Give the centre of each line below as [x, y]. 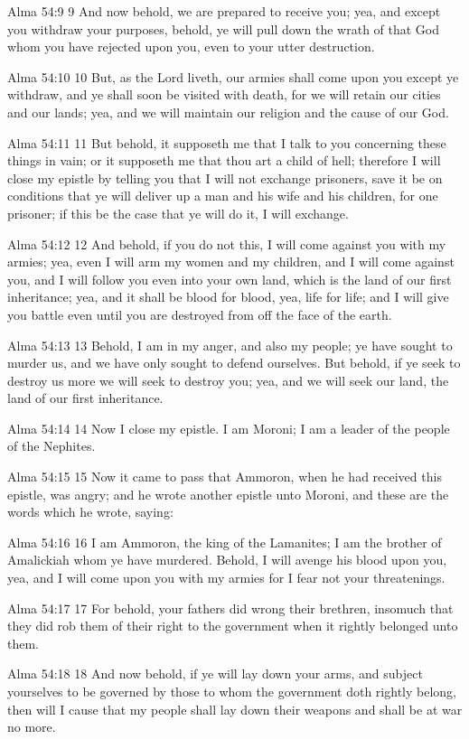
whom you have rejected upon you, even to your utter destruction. [191, 47]
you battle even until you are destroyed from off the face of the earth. [200, 314]
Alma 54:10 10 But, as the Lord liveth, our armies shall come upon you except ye [233, 76]
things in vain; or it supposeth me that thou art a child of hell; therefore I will [224, 160]
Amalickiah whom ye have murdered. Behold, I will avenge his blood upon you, [227, 560]
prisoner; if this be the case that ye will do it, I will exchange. [178, 213]
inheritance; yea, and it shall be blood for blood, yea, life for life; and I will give [228, 297]
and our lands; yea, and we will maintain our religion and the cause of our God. [228, 112]
